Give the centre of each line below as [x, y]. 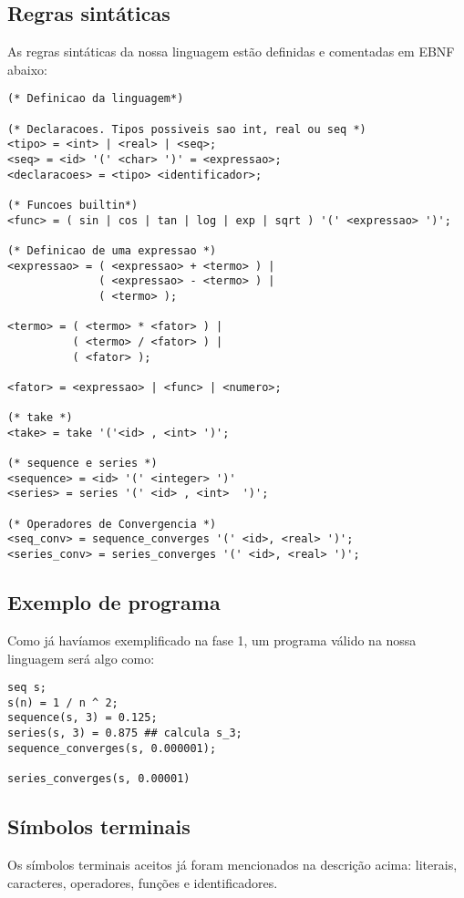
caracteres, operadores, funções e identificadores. [143, 882]
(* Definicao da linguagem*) [96, 99]
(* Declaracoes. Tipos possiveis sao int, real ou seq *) [187, 129]
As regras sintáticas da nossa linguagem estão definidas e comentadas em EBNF [231, 52]
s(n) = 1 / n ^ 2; [63, 702]
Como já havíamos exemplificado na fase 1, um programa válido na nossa [212, 640]
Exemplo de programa [114, 602]
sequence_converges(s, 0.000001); [112, 748]
